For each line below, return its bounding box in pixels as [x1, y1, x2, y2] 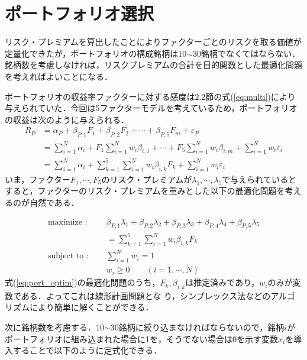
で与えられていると [222, 173, 296, 185]
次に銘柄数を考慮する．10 [5, 321, 104, 333]
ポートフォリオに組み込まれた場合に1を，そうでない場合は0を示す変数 [5, 332, 278, 345]
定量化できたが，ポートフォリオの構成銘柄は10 [5, 47, 187, 59]
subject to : [47, 252, 89, 261]
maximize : [47, 218, 88, 226]
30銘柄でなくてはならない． [193, 47, 300, 59]
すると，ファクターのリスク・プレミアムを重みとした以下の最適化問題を [5, 184, 285, 197]
